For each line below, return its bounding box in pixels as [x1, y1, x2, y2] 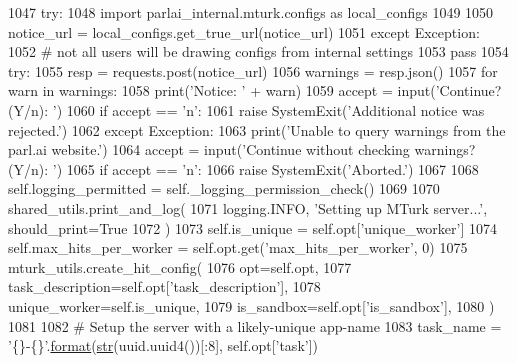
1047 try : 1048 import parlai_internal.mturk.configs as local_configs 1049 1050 [8, 2, 494, 22]
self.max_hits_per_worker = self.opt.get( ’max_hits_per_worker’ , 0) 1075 [8, 237, 468, 258]
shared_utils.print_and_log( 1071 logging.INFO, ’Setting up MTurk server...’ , [8, 197, 488, 218]
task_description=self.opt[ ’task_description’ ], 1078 [8, 276, 321, 297]
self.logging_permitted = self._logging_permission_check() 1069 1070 [8, 178, 440, 199]
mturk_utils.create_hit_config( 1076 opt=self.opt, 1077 [8, 256, 352, 277]
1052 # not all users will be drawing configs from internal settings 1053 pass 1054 [8, 41, 509, 62]
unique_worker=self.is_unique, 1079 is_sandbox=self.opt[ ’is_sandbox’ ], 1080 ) [8, 295, 495, 316]
